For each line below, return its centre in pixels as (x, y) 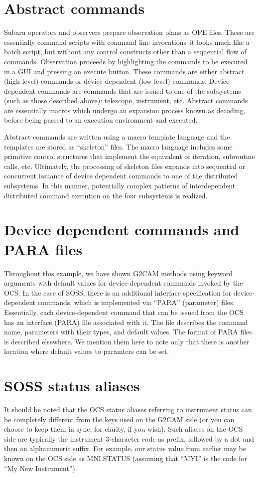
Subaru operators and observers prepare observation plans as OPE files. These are (129, 32)
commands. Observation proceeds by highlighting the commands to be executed (126, 61)
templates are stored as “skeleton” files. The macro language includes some (118, 146)
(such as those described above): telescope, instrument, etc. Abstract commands (126, 100)
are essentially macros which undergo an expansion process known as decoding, (125, 110)
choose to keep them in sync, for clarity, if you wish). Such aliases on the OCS (124, 429)
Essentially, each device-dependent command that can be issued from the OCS (124, 312)
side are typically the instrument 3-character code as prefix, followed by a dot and (129, 438)
